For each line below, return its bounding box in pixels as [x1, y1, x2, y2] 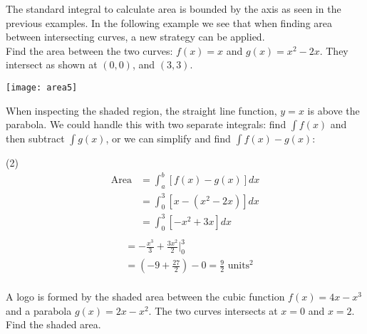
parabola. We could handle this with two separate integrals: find [6, 117, 286, 132]
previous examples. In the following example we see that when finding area [6, 15, 333, 30]
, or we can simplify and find [105, 131, 231, 146]
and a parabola [6, 303, 72, 318]
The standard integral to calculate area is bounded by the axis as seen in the [6, 1, 341, 16]
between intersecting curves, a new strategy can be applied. [6, 29, 265, 44]
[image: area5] [6, 82, 78, 93]
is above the [307, 103, 360, 118]
